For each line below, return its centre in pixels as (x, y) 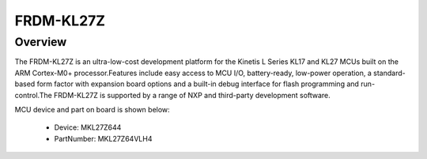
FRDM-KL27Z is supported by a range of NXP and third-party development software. (193, 95)
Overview (41, 42)
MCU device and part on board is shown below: (92, 109)
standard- (389, 73)
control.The (34, 95)
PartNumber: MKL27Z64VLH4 (103, 138)
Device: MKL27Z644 (88, 127)
